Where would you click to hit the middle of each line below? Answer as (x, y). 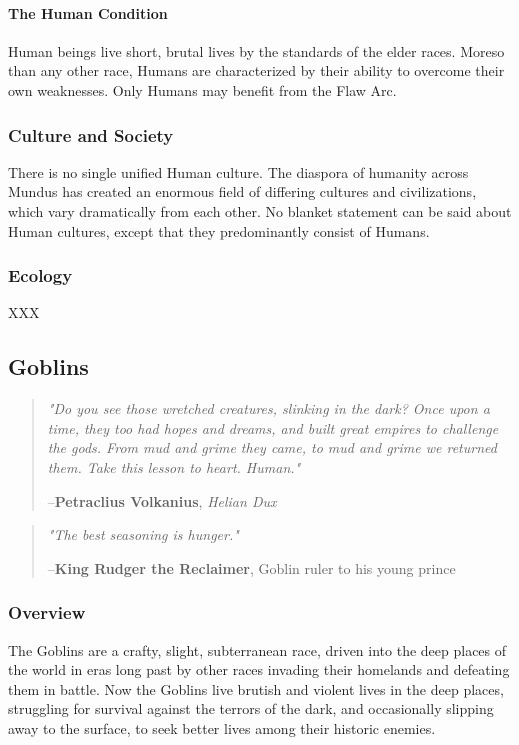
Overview (47, 612)
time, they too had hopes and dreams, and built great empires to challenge (273, 427)
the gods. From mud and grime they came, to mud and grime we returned (272, 447)
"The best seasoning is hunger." (143, 534)
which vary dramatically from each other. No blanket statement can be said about (260, 210)
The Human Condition (88, 12)
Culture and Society (91, 134)
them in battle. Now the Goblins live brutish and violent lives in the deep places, (256, 688)
